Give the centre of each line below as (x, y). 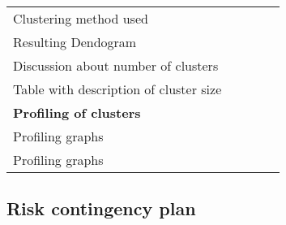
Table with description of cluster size (117, 89)
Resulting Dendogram (75, 42)
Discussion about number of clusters (116, 65)
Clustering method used (81, 18)
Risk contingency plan (101, 208)
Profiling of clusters (77, 112)
